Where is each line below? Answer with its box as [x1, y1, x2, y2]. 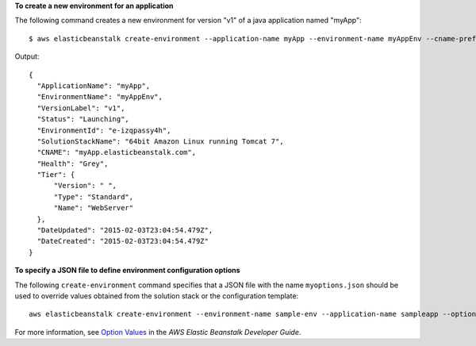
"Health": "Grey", [36, 159, 109, 168]
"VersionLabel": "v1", [36, 103, 125, 113]
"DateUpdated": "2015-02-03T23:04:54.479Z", [36, 226, 213, 235]
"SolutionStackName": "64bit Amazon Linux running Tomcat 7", [36, 136, 285, 146]
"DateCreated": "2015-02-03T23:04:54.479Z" [36, 236, 209, 246]
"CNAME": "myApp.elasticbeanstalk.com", [36, 148, 197, 157]
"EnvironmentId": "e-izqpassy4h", [36, 125, 171, 135]
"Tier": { [36, 171, 75, 179]
